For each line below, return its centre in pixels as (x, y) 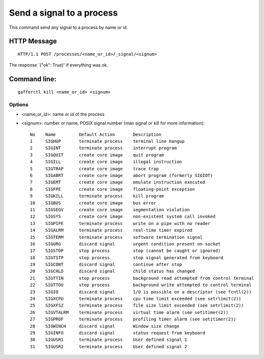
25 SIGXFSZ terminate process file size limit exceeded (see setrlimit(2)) (137, 305)
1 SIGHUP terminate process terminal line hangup (107, 141)
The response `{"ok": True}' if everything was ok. (59, 65)
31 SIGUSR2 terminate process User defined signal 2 (109, 347)
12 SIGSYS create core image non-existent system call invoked (123, 217)
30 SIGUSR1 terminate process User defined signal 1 (109, 340)
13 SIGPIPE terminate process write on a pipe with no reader (120, 223)
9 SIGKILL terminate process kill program (97, 196)
